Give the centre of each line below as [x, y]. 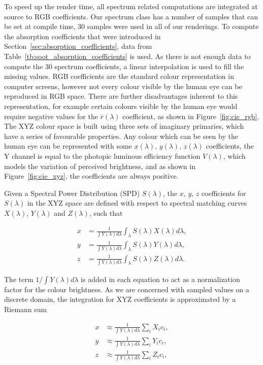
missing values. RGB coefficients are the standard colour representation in [119, 76]
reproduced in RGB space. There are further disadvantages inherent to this [121, 96]
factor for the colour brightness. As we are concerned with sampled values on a [127, 289]
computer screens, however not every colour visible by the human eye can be [123, 86]
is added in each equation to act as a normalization [160, 279]
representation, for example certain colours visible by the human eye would [121, 106]
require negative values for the [51, 116]
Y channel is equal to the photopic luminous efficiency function [102, 156]
